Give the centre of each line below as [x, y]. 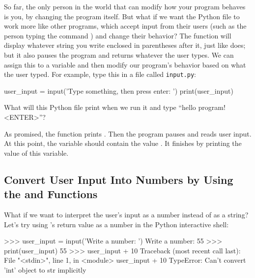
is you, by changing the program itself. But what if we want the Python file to [122, 16]
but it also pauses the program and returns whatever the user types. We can [119, 54]
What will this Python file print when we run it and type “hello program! [115, 107]
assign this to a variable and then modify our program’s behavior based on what [125, 64]
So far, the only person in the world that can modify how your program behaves [125, 6]
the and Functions [51, 194]
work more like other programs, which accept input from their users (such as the [125, 26]
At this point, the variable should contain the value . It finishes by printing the [123, 143]
